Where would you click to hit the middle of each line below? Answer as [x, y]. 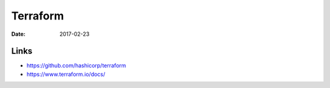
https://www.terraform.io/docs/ [66, 74]
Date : [18, 34]
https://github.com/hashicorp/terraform [76, 66]
